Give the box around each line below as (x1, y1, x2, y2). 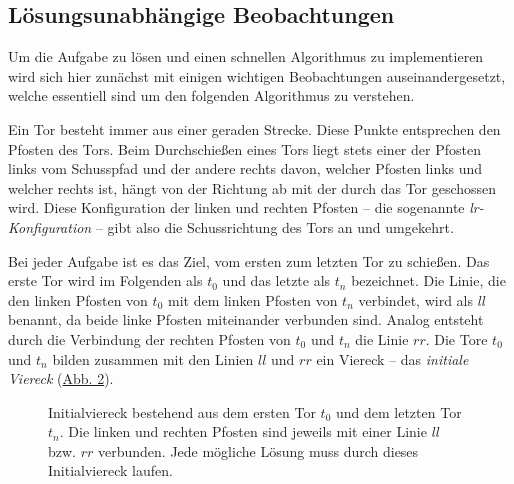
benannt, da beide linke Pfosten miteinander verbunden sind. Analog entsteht (8, 309, 484, 330)
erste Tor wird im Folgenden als (8, 270, 203, 291)
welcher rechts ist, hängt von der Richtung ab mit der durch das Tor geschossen (8, 177, 497, 198)
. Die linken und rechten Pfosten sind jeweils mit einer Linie (59, 421, 427, 442)
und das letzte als (222, 270, 331, 291)
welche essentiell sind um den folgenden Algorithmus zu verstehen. (8, 85, 415, 106)
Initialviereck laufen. (48, 460, 173, 481)
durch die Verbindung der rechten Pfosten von (8, 328, 291, 349)
